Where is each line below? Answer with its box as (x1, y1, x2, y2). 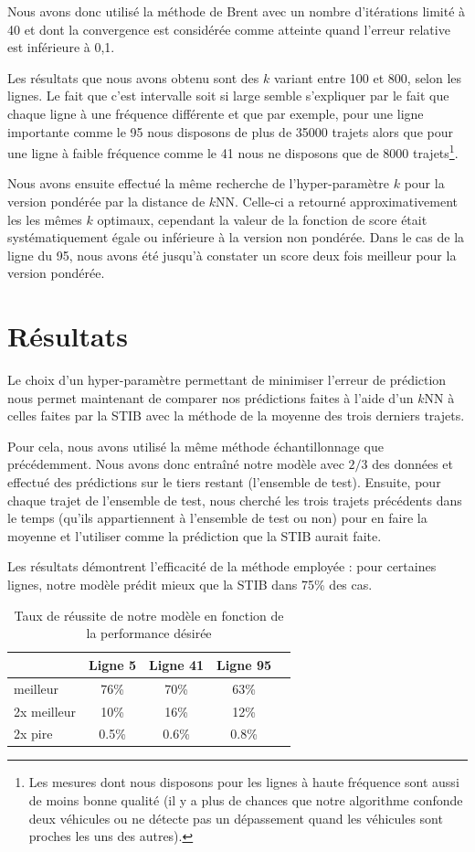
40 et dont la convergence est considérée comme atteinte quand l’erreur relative (7, 19, 450, 38)
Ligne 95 (216, 655, 272, 674)
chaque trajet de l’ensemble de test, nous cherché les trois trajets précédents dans (7, 490, 462, 509)
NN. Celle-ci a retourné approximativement (216, 192, 458, 210)
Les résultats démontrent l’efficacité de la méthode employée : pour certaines (7, 557, 437, 576)
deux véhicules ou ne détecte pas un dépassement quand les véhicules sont (28, 808, 443, 827)
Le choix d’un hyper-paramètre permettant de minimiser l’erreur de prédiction (7, 370, 447, 389)
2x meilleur (14, 701, 77, 720)
